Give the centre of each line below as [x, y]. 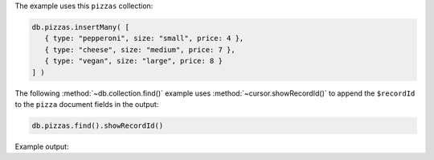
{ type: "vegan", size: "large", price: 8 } [133, 61]
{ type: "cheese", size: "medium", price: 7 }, [140, 49]
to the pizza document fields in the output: [87, 104]
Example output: [42, 146]
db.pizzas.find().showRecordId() [98, 125]
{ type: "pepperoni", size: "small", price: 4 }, [144, 39]
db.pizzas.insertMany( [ [81, 27]
